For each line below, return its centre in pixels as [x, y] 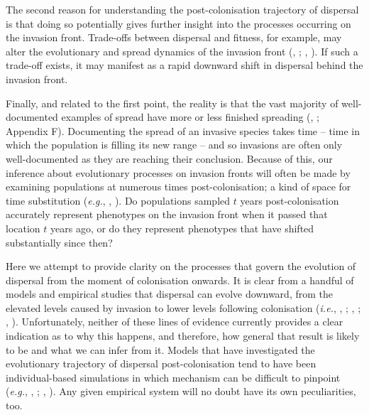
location [23, 228]
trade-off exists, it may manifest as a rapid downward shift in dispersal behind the [184, 65]
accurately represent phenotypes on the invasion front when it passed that [167, 214]
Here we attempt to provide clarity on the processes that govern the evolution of [181, 266]
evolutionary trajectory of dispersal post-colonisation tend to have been [161, 363]
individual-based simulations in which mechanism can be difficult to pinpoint [173, 377]
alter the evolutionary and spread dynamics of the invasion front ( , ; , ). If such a [182, 51]
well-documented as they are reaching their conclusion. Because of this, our [169, 158]
